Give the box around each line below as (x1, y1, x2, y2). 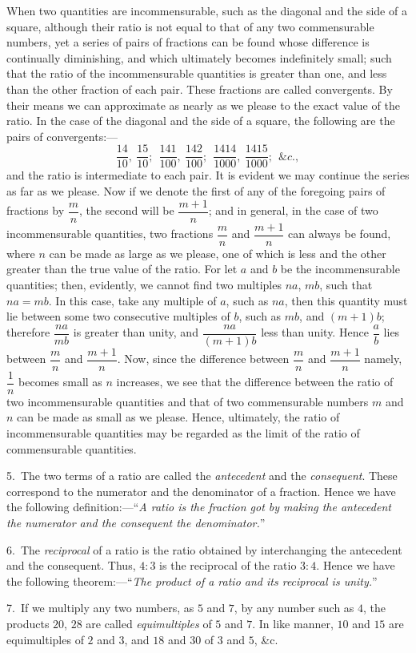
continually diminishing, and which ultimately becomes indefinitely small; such (6, 49, 392, 66)
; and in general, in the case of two (208, 202, 378, 219)
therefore (6, 324, 50, 341)
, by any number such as (234, 599, 354, 616)
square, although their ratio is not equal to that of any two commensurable (6, 18, 374, 34)
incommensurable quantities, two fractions (6, 225, 214, 242)
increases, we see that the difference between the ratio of (116, 373, 394, 390)
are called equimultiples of (86, 615, 212, 631)
